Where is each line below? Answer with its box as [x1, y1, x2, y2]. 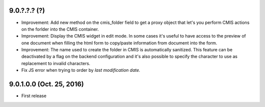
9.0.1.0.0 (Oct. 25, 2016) [9, 80, 84, 88]
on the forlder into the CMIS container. [21, 26, 99, 32]
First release [21, 93, 47, 99]
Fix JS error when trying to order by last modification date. [21, 67, 141, 73]
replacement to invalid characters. [21, 60, 91, 66]
